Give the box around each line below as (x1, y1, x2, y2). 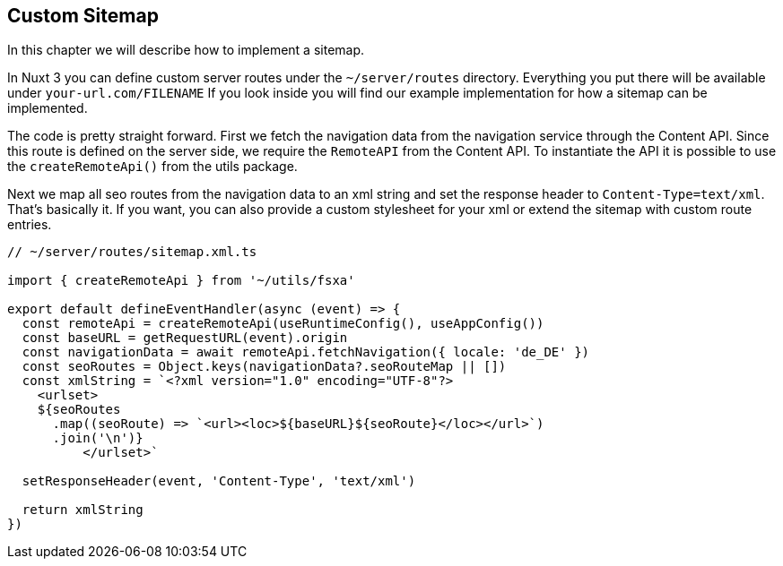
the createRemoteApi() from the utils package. (7, 159, 298, 175)
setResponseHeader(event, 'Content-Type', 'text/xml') (22, 474, 416, 489)
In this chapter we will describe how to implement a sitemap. (7, 42, 365, 58)
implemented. (7, 100, 88, 116)
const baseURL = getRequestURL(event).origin (22, 330, 348, 346)
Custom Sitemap (7, 4, 159, 27)
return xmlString (22, 502, 144, 518)
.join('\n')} (52, 431, 144, 446)
